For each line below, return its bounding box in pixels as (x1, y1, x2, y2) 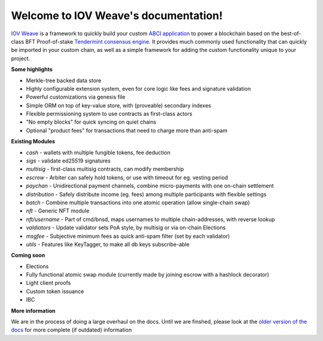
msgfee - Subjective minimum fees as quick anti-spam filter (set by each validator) (26, 232, 230, 239)
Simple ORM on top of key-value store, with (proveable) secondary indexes (26, 102, 212, 109)
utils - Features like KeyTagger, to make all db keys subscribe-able (26, 241, 190, 248)
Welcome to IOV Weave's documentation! (11, 9, 223, 22)
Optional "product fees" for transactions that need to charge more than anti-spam (26, 127, 227, 134)
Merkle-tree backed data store (26, 76, 102, 84)
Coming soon (11, 251, 45, 259)
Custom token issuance (26, 287, 84, 295)
